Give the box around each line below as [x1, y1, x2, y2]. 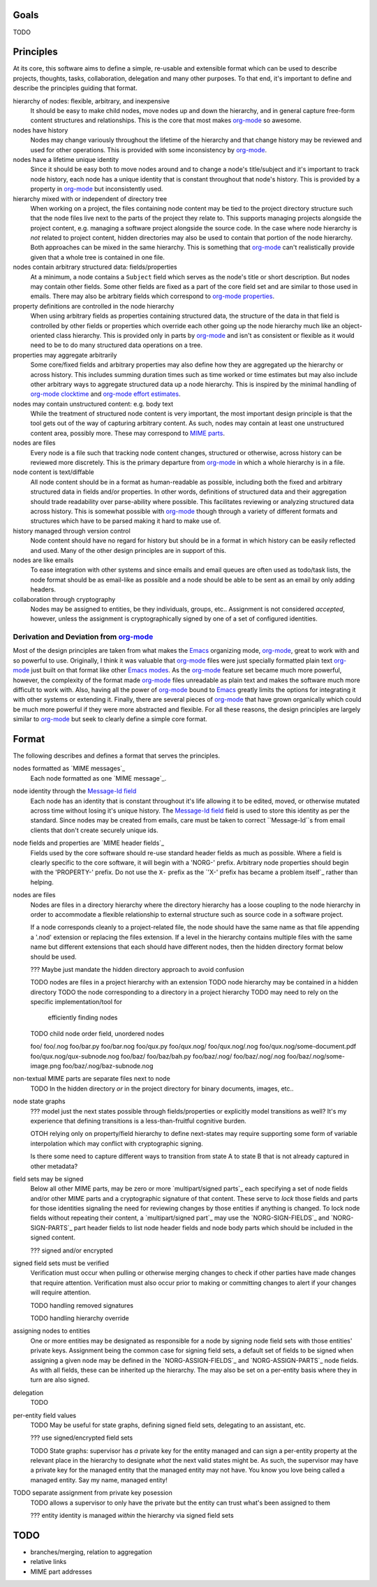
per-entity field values [13, 1411, 77, 1419]
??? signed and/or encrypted [30, 1246, 113, 1255]
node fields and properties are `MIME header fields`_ [13, 839, 164, 848]
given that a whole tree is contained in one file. [30, 253, 165, 261]
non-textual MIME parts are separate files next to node [13, 1075, 170, 1083]
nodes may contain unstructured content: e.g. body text [13, 399, 174, 408]
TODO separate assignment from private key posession [13, 1489, 172, 1497]
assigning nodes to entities [13, 1327, 91, 1335]
